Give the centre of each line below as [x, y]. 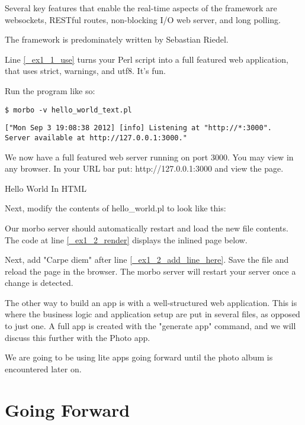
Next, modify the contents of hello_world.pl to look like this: [115, 208]
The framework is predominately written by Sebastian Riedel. [117, 39]
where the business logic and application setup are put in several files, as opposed [152, 314]
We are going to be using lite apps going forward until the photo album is [139, 357]
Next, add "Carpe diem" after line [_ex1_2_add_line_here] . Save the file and [147, 260]
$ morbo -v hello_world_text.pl [68, 110]
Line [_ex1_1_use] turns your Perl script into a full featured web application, [147, 59]
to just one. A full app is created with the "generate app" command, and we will [150, 326]
